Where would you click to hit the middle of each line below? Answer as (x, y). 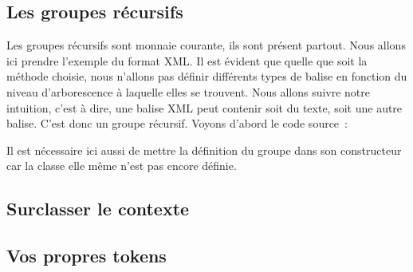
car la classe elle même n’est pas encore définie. (122, 166)
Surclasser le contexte (98, 209)
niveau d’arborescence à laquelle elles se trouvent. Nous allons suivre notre (189, 91)
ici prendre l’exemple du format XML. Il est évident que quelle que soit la (187, 60)
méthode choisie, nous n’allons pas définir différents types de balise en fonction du (207, 76)
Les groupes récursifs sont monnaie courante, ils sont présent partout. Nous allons (206, 45)
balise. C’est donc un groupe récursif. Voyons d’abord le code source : (177, 123)
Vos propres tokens (87, 256)
